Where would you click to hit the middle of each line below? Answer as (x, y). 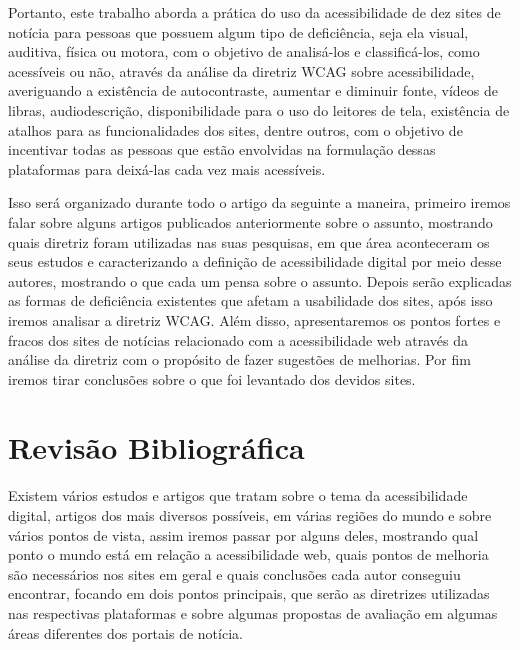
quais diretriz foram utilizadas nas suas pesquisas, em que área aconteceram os (249, 241)
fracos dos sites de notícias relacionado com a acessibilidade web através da (238, 339)
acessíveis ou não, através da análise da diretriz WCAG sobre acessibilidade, (241, 70)
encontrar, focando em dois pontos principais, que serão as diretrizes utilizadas (249, 593)
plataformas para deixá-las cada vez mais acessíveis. (167, 168)
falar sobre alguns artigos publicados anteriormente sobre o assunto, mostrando (250, 221)
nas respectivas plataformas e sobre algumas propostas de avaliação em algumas (253, 612)
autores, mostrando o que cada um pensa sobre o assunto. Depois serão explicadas (260, 280)
